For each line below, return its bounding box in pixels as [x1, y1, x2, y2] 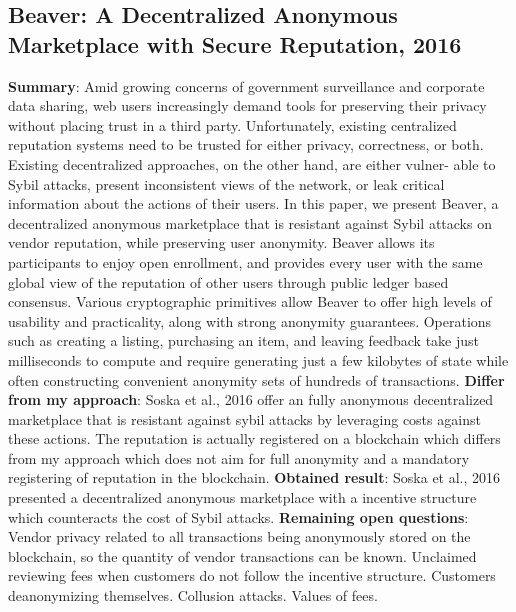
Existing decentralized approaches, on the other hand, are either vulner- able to [8, 153, 496, 174]
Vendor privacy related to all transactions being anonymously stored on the [8, 526, 471, 547]
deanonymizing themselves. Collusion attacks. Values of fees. [8, 585, 378, 606]
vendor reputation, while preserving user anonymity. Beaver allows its [8, 232, 435, 253]
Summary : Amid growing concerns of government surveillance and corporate [8, 75, 485, 96]
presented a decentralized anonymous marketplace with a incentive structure [8, 487, 477, 508]
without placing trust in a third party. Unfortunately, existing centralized [8, 114, 457, 135]
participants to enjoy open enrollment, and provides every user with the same [8, 251, 483, 272]
